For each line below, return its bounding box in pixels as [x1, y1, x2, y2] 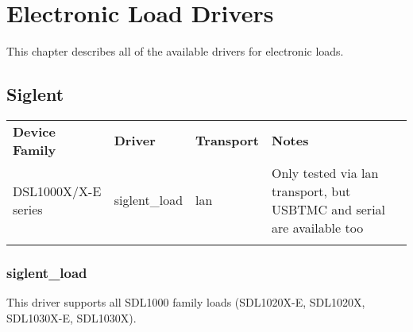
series [13, 199, 43, 218]
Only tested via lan [272, 163, 379, 182]
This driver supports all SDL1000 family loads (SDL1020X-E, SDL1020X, [6, 294, 365, 311]
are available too [272, 218, 364, 237]
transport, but [272, 181, 351, 200]
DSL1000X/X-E [13, 181, 102, 200]
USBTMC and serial [272, 199, 386, 218]
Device [13, 122, 56, 141]
